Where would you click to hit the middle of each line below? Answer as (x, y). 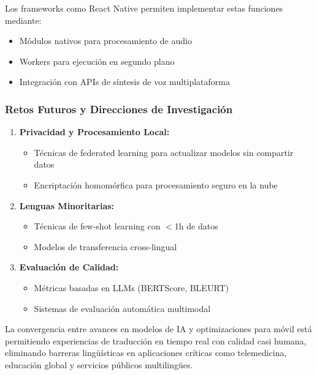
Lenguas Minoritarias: (67, 205)
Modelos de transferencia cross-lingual (105, 246)
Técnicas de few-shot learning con (97, 226)
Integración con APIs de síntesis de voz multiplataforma (124, 82)
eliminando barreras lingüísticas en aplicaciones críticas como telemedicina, (146, 353)
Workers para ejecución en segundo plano (97, 61)
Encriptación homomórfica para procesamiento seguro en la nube (156, 184)
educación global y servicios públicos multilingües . (99, 364)
